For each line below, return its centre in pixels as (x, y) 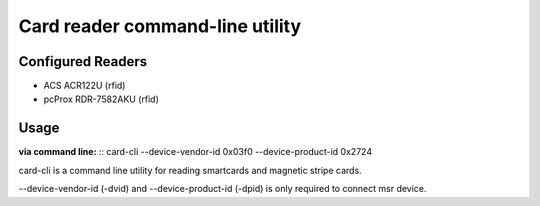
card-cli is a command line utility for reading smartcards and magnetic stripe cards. (190, 170)
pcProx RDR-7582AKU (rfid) (101, 99)
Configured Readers (83, 61)
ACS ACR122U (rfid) (84, 86)
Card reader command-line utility (160, 26)
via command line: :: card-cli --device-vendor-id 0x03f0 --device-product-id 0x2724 (195, 152)
